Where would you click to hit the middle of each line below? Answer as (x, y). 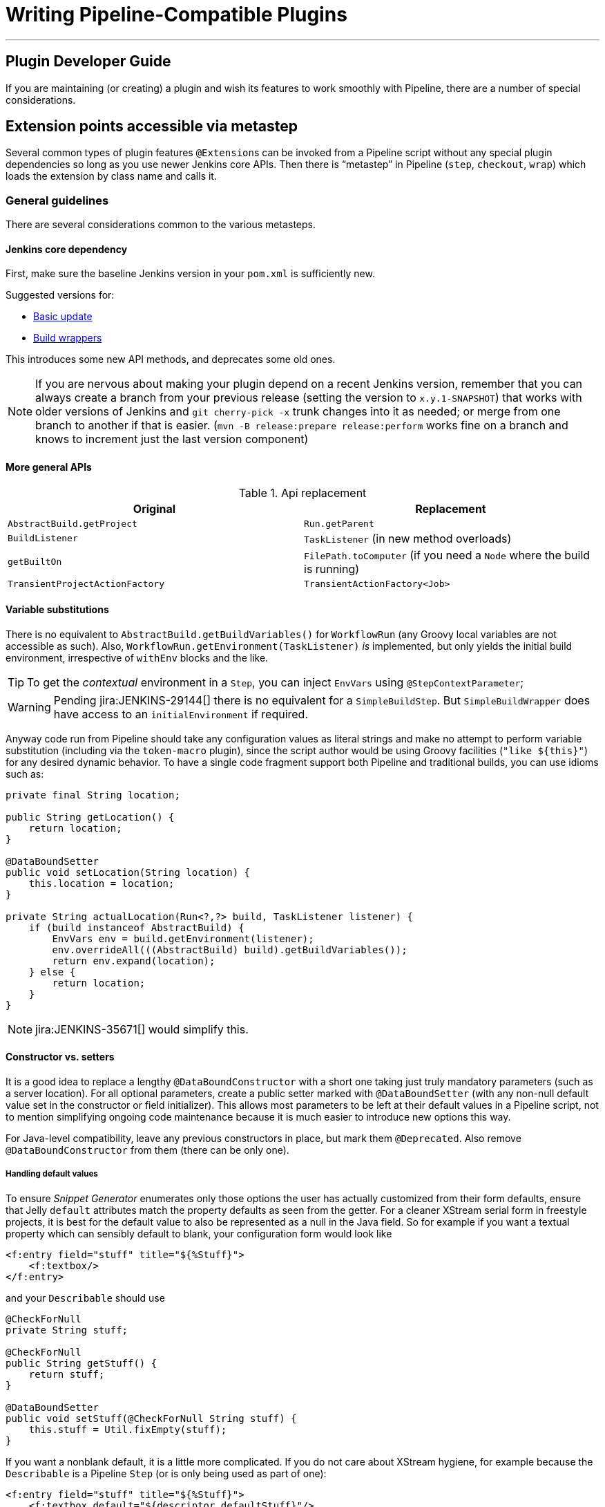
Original (154, 508)
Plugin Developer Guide (88, 62)
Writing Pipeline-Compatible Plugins (176, 15)
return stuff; (67, 1374)
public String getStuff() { (81, 1363)
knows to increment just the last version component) (172, 439)
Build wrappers (68, 338)
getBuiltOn (35, 562)
